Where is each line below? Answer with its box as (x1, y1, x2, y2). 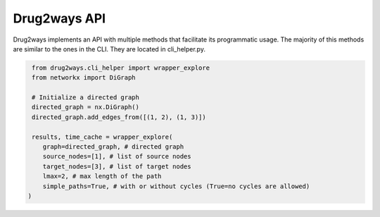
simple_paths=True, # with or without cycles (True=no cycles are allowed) (42, 182, 310, 190)
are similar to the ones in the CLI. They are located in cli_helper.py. (13, 44, 205, 53)
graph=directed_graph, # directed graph (42, 143, 184, 151)
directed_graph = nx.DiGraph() (32, 103, 140, 111)
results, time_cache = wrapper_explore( (32, 132, 173, 141)
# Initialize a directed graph (32, 94, 140, 101)
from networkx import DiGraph (32, 74, 137, 82)
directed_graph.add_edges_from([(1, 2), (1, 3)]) (32, 113, 207, 121)
